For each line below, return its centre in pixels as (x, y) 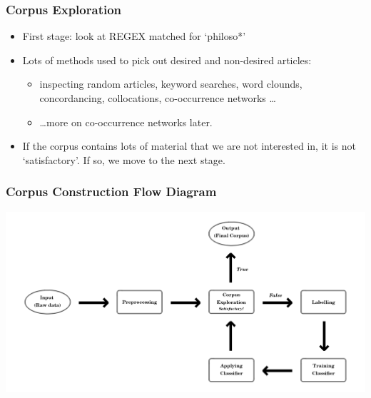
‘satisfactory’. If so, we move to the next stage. (124, 159)
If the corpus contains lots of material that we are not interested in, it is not (189, 146)
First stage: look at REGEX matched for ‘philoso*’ (134, 36)
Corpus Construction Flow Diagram (111, 192)
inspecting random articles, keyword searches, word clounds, (171, 84)
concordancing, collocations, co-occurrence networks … (158, 98)
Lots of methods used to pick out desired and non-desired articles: (167, 60)
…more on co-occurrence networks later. (126, 122)
